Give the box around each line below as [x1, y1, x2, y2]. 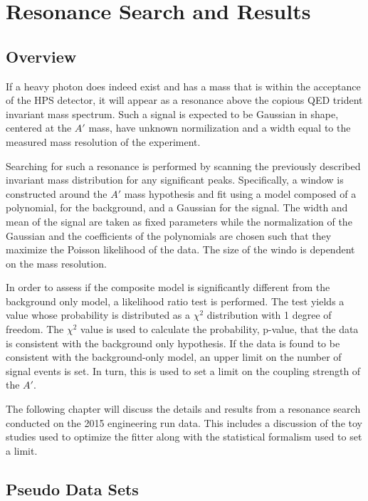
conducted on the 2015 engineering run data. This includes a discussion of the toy [6, 415, 362, 430]
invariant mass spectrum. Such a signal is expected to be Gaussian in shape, [6, 106, 339, 121]
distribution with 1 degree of [206, 307, 332, 322]
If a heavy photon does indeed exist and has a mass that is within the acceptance [6, 78, 361, 93]
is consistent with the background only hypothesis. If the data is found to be [6, 335, 340, 350]
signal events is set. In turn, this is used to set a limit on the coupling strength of [6, 363, 361, 378]
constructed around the [6, 186, 107, 201]
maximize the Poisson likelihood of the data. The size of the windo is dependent [6, 242, 355, 257]
